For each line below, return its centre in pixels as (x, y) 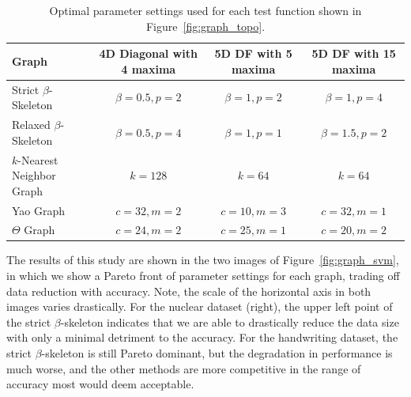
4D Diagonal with (148, 53)
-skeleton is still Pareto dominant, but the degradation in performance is (217, 353)
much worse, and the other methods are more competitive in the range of (184, 368)
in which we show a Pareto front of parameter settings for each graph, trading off (203, 276)
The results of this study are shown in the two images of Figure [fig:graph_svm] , (203, 260)
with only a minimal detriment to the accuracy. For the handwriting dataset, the (202, 337)
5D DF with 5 (253, 53)
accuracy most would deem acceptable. (100, 384)
